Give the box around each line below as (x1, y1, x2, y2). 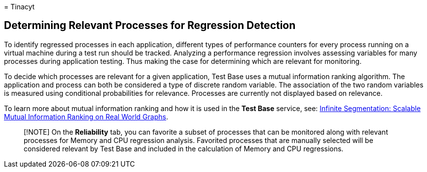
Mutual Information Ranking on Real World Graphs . (4, 112, 168, 121)
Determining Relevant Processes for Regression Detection (4, 19, 296, 32)
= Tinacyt (4, 2, 35, 11)
